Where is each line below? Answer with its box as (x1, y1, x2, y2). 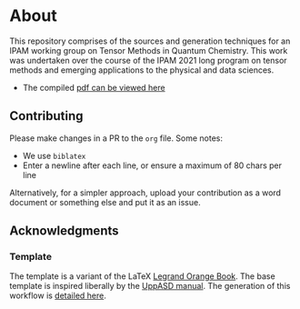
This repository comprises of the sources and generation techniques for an (9, 35, 291, 46)
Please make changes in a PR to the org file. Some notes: (9, 133, 224, 144)
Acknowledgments (9, 224, 120, 239)
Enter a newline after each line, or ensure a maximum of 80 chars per (22, 160, 283, 171)
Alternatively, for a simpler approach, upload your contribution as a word (9, 187, 282, 198)
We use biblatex (22, 150, 86, 161)
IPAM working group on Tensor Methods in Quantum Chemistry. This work (9, 45, 288, 55)
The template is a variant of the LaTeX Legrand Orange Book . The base (9, 271, 275, 282)
